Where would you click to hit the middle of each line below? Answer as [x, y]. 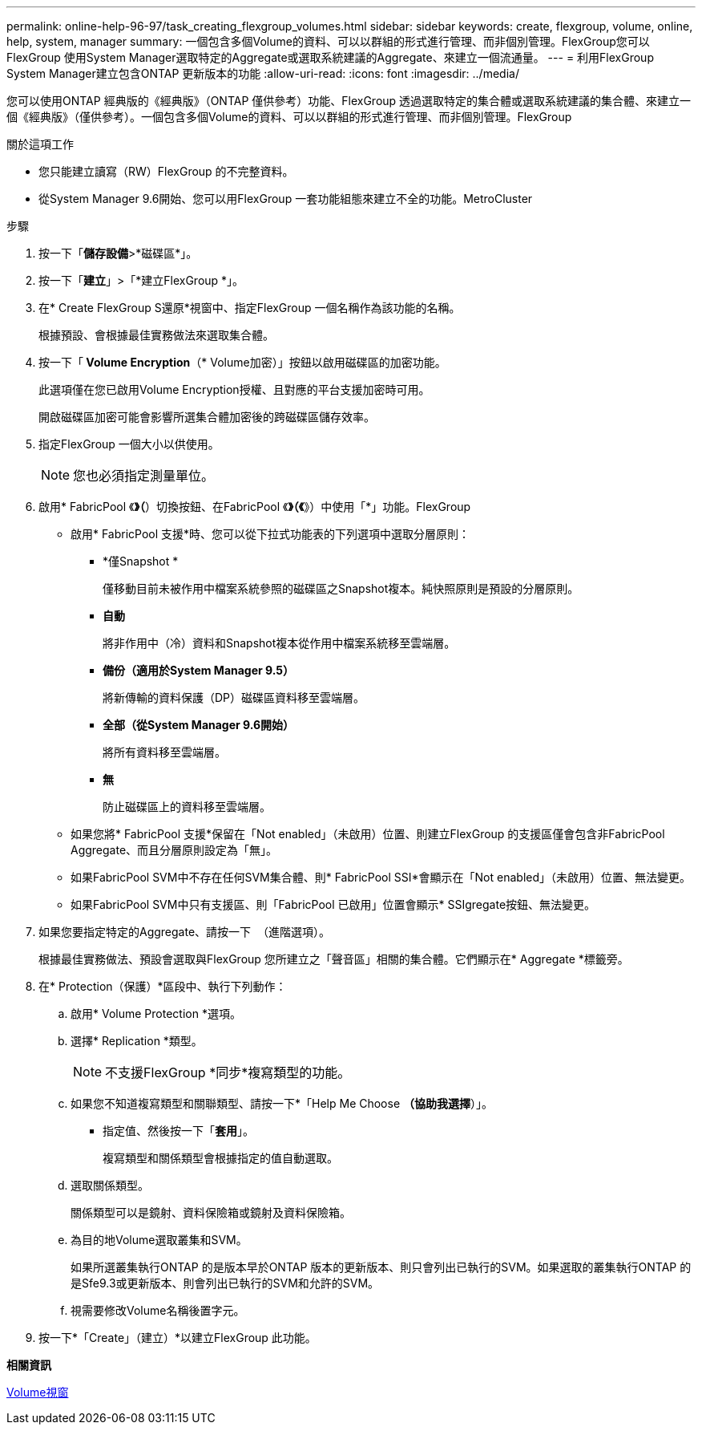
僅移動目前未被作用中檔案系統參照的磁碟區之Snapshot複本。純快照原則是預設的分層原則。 [341, 588]
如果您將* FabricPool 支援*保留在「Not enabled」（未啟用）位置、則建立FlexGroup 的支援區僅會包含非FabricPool [368, 834]
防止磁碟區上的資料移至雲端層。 [187, 807]
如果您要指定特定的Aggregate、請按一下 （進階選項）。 [184, 932]
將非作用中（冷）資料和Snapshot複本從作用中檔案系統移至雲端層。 [279, 643]
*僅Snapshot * [141, 561]
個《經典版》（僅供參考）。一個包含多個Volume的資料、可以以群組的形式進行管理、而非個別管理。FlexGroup [289, 117]
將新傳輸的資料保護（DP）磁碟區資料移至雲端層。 [234, 697]
